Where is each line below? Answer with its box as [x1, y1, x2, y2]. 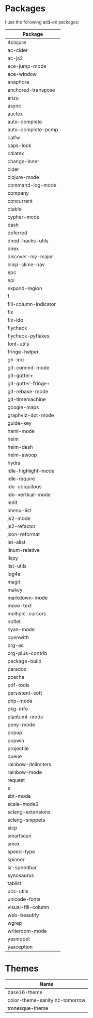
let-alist [7, 539, 26, 545]
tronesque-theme [7, 1004, 48, 1011]
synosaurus [7, 872, 34, 879]
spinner [7, 856, 25, 863]
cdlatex [7, 150, 24, 157]
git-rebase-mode [7, 388, 48, 395]
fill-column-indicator [7, 301, 56, 308]
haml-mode [7, 428, 35, 435]
